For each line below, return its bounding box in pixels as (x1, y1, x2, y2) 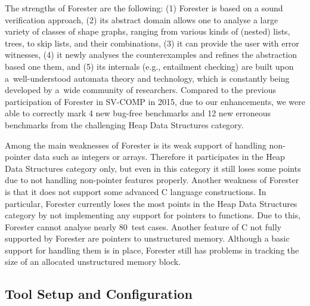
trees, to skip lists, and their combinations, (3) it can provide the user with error (5, 36, 299, 49)
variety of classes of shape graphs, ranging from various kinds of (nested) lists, (5, 25, 290, 38)
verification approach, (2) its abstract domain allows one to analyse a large (5, 13, 278, 26)
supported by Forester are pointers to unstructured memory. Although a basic (5, 232, 290, 245)
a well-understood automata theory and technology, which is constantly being (5, 72, 290, 84)
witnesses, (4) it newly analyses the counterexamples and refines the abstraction (5, 48, 297, 61)
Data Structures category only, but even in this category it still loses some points (5, 162, 301, 174)
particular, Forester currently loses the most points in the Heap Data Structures (5, 197, 297, 209)
